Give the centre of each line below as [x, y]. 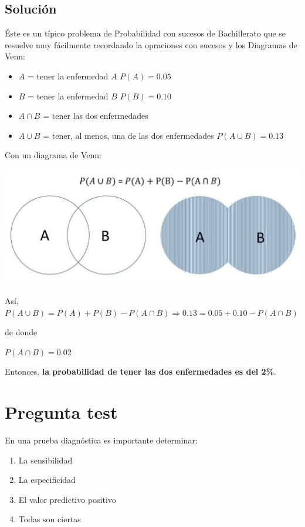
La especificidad [47, 480]
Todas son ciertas [50, 519]
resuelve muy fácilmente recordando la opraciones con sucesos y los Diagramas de [151, 44]
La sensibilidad [45, 460]
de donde [21, 332]
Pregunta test [61, 412]
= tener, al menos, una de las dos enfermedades [128, 135]
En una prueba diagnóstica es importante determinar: [101, 440]
